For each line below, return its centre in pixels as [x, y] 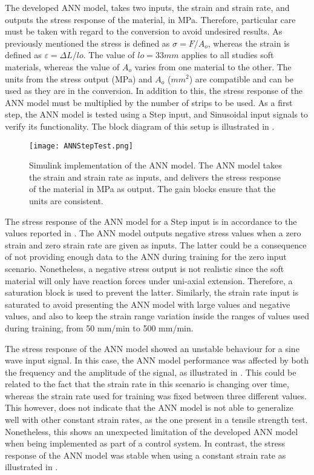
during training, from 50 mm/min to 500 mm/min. [99, 327]
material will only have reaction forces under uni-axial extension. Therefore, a [149, 280]
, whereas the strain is [249, 43]
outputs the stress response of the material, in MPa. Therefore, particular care [150, 19]
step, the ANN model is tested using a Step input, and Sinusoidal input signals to [157, 114]
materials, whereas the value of [62, 66]
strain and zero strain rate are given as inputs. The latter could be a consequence [156, 244]
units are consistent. [66, 200]
